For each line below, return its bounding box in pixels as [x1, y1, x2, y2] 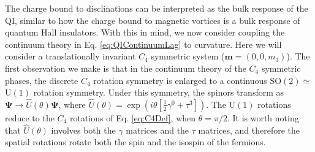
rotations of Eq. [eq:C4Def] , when [69, 111, 196, 124]
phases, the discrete [5, 74, 78, 86]
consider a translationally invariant [5, 50, 136, 63]
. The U [206, 97, 236, 110]
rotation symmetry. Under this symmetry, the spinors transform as [33, 86, 284, 99]
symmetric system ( [151, 50, 225, 63]
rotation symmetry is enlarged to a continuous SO [93, 74, 282, 86]
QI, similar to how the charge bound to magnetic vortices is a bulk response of [5, 13, 300, 26]
